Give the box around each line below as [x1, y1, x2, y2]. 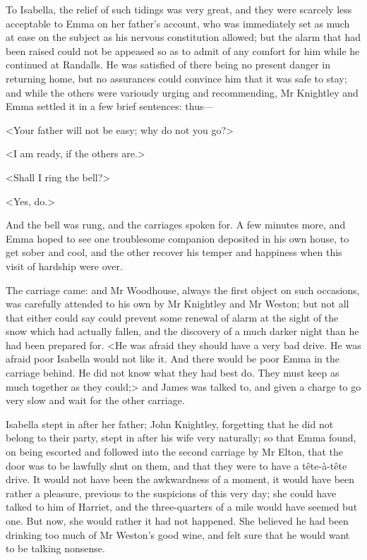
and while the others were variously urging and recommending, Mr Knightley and [6, 85, 359, 99]
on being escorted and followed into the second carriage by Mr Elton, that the [6, 444, 344, 459]
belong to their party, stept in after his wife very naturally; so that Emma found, [6, 430, 356, 445]
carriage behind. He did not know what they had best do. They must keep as [6, 365, 339, 380]
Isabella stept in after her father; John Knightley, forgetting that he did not [6, 416, 334, 431]
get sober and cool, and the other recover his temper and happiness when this [6, 245, 342, 260]
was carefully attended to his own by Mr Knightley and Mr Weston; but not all [6, 296, 349, 311]
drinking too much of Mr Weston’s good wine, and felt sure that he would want [6, 527, 350, 542]
